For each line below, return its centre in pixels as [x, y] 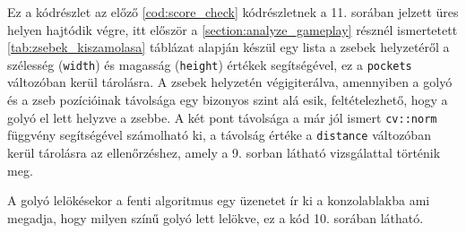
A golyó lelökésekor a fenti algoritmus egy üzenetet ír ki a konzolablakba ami [219, 200]
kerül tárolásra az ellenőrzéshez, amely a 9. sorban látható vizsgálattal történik [224, 152]
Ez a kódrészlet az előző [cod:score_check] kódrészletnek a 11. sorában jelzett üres [233, 12]
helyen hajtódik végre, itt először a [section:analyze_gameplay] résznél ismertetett [233, 29]
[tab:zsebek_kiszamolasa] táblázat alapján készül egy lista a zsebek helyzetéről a [229, 47]
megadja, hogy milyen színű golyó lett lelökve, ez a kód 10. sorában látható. [216, 217]
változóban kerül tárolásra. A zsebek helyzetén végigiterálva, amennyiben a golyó [230, 82]
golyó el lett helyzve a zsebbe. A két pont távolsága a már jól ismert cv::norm [222, 117]
